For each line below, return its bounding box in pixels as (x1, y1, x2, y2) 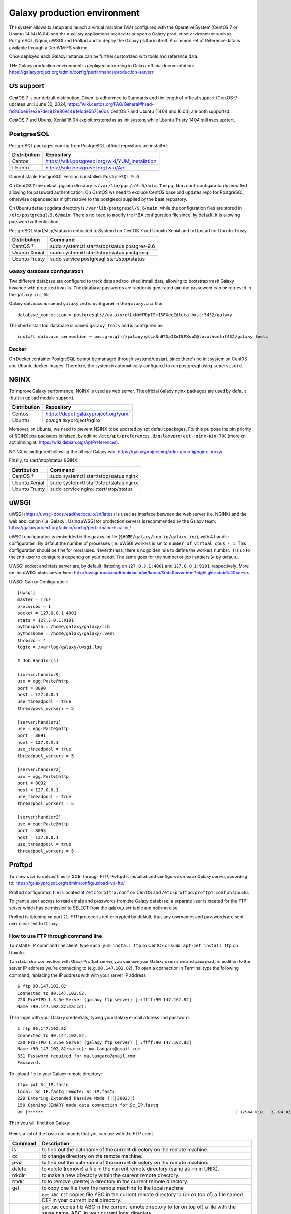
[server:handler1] (17, 719, 62, 725)
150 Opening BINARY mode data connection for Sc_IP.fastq (17, 1102, 159, 1108)
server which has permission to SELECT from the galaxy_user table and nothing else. (9, 905, 179, 910)
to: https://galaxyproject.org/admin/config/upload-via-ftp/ (9, 880, 125, 886)
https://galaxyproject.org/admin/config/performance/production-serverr (9, 69, 154, 75)
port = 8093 (17, 828, 46, 833)
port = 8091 (17, 733, 46, 738)
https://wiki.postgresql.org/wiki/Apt (45, 164, 126, 171)
